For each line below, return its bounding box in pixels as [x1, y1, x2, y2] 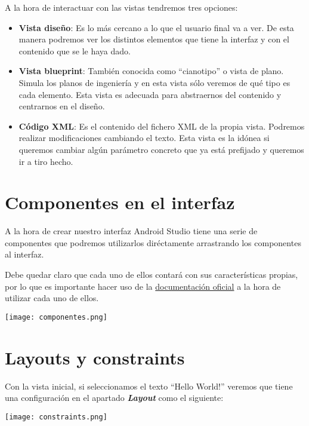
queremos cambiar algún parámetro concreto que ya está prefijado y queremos [18, 143, 304, 155]
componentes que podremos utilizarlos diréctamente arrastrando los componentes [5, 236, 301, 249]
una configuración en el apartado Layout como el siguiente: [5, 391, 224, 404]
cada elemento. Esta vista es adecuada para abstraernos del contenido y [18, 88, 282, 100]
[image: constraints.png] [5, 412, 107, 421]
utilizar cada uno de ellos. [5, 292, 99, 304]
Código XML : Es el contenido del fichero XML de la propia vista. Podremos [18, 119, 305, 132]
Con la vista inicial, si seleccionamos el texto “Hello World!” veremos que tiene [5, 379, 293, 392]
